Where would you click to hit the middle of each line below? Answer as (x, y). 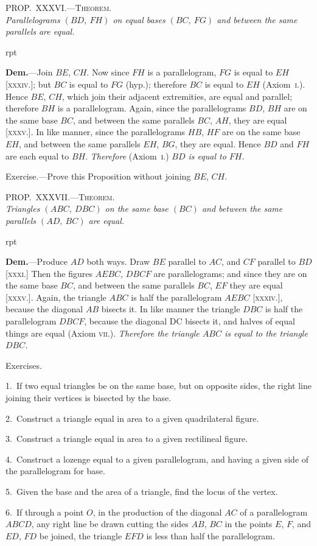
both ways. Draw (118, 261)
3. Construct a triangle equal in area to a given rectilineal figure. (127, 439)
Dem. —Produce (37, 261)
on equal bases (139, 19)
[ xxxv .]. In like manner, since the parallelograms (96, 132)
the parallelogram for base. (55, 471)
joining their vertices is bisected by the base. (89, 398)
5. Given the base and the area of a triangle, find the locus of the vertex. (142, 491)
